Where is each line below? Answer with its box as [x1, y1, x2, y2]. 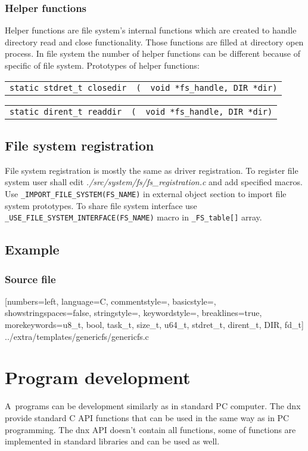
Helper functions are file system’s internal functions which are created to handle [5, 24, 297, 36]
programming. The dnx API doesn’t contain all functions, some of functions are [5, 423, 296, 435]
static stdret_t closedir [10, 82, 127, 93]
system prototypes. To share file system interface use [5, 199, 197, 211]
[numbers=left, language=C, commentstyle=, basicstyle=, [5, 294, 216, 307]
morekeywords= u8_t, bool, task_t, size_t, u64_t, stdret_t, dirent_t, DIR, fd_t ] [5, 318, 304, 331]
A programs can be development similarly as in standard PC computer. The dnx [5, 400, 301, 412]
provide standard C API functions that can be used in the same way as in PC [5, 411, 290, 424]
